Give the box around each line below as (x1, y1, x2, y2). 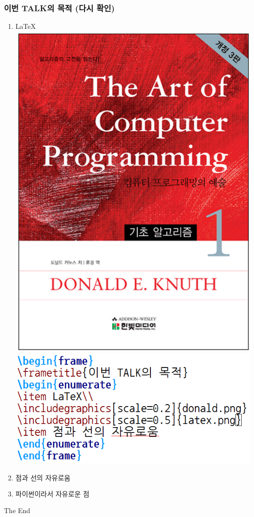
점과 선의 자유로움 (15, 472, 71, 482)
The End (4, 505, 30, 515)
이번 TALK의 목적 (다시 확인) (4, 1, 115, 14)
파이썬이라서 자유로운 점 (15, 489, 89, 499)
